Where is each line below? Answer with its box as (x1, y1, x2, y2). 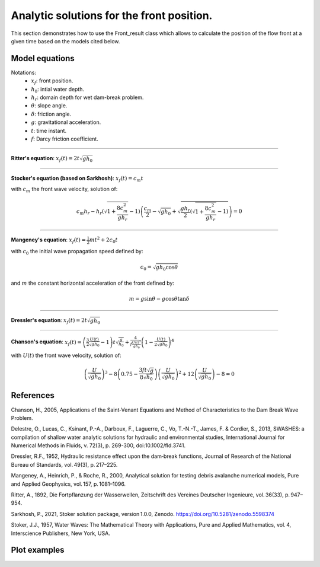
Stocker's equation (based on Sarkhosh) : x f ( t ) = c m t (11, 174, 143, 183)
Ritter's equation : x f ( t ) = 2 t (11, 155, 80, 163)
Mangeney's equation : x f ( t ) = (11, 236, 86, 245)
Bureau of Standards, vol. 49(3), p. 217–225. (11, 461, 118, 468)
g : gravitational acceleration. (31, 119, 101, 126)
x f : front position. (31, 77, 73, 86)
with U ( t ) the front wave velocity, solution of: (11, 352, 121, 359)
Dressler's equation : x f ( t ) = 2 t (11, 317, 87, 325)
